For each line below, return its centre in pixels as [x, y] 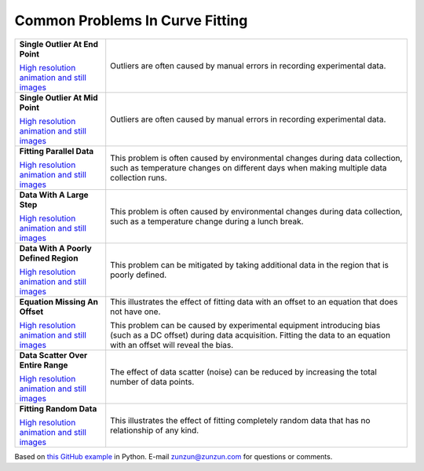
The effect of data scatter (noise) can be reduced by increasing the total [243, 371]
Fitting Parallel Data [57, 151]
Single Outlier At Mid [58, 97]
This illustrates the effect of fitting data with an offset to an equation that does [254, 301]
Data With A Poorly [55, 248]
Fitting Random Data [58, 408]
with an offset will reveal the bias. [172, 345]
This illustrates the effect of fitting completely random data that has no [240, 420]
